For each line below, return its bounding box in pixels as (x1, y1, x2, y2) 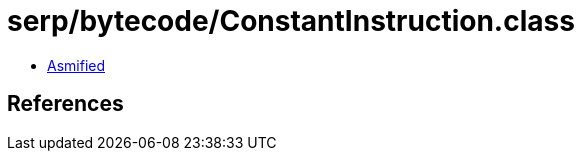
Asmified (47, 56, 106, 74)
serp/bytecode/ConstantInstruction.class (7, 4, 575, 38)
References (7, 91, 124, 117)
